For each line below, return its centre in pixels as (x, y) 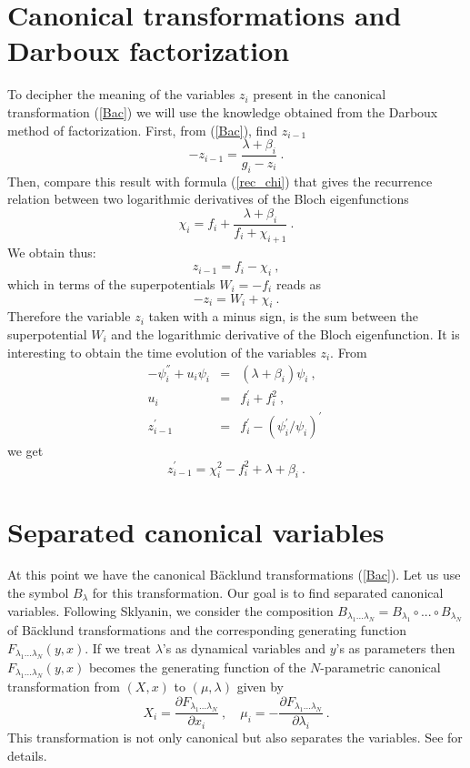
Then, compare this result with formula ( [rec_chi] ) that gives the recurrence (220, 181)
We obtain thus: (52, 252)
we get (25, 451)
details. (27, 755)
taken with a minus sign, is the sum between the (284, 316)
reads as (299, 283)
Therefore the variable (69, 316)
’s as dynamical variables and (244, 647)
